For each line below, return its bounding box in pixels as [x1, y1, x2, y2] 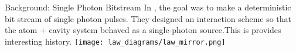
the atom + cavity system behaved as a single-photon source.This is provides [5, 24, 281, 36]
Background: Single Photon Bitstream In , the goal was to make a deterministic [5, 1, 291, 13]
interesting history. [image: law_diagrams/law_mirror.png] [5, 35, 226, 47]
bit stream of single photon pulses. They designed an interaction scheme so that [5, 12, 292, 24]
